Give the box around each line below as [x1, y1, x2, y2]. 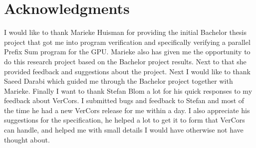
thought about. [4, 134, 50, 145]
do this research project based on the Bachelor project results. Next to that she [4, 56, 247, 66]
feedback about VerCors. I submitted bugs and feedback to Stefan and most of [4, 95, 245, 106]
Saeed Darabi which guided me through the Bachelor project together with [4, 76, 233, 86]
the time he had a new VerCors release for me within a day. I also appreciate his [4, 105, 250, 115]
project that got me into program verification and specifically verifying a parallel [4, 36, 251, 47]
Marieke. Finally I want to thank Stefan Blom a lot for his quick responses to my [4, 85, 253, 96]
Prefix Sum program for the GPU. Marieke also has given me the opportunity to [4, 46, 251, 57]
